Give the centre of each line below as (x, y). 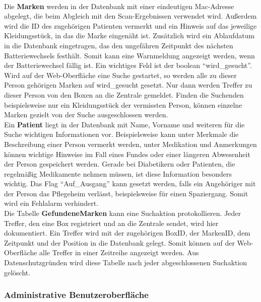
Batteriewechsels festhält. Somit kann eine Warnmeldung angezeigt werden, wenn (129, 55)
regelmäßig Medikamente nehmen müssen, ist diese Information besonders (118, 173)
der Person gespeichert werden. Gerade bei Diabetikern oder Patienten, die (120, 164)
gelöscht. (17, 272)
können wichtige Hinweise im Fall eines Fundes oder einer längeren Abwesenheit (127, 154)
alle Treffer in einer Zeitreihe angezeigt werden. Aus (119, 252)
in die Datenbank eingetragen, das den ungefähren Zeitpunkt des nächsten (119, 45)
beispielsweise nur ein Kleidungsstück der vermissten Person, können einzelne (123, 104)
